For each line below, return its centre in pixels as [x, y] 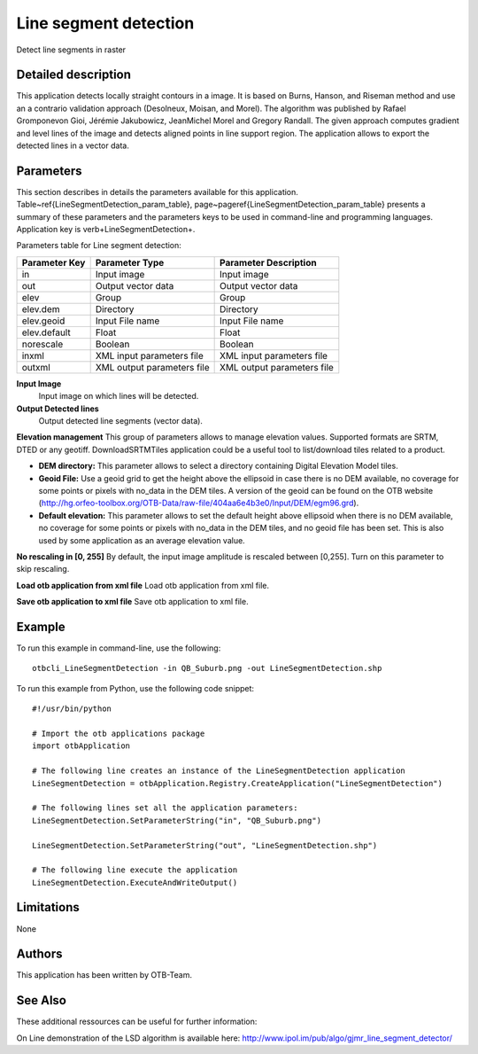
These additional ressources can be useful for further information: [137, 1022]
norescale [42, 344]
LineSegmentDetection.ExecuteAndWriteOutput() [135, 882]
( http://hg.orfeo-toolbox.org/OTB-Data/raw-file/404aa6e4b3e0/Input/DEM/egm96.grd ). [199, 503]
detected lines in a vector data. [73, 145]
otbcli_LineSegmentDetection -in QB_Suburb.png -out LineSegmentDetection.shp [207, 668]
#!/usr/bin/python [72, 709]
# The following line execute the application [135, 870]
